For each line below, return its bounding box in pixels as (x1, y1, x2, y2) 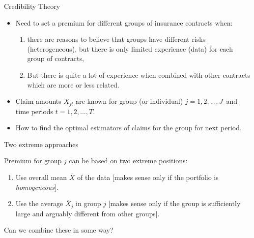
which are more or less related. (27, 79, 119, 89)
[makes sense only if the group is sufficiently (108, 198, 241, 208)
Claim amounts (15, 96, 61, 106)
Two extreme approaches (4, 139, 79, 149)
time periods (15, 106, 54, 116)
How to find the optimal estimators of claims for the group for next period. (15, 122, 242, 133)
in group (76, 198, 101, 208)
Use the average (15, 198, 63, 208)
